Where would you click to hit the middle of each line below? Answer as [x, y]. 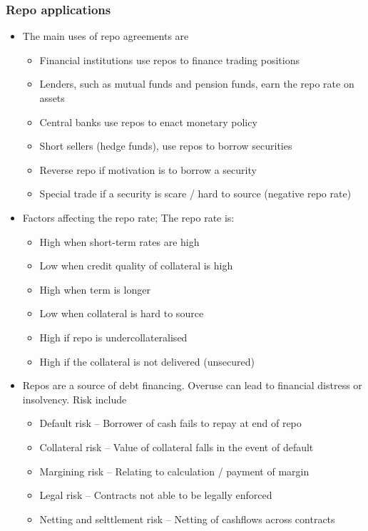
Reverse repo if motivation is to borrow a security [148, 169]
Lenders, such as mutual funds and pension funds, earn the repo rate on [197, 84]
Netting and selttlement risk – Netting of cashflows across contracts [187, 519]
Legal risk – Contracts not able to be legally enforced [156, 495]
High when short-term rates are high [119, 241]
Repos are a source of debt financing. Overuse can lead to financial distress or [192, 385]
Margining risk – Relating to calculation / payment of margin [174, 471]
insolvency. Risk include [75, 399]
